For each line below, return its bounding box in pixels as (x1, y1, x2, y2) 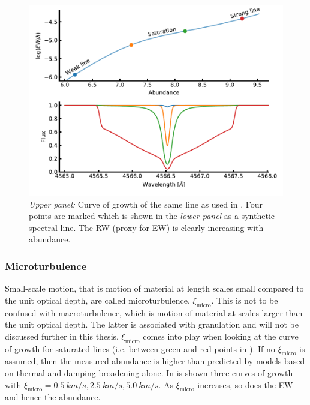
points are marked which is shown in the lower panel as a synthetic (29, 209, 275, 222)
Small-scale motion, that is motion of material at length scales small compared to (5, 282, 304, 295)
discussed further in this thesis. (5, 329, 119, 342)
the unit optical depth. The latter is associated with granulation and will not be (5, 318, 299, 331)
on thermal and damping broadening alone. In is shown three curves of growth (5, 366, 293, 379)
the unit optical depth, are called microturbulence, (5, 293, 190, 306)
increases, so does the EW (197, 378, 293, 391)
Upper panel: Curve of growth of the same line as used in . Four (29, 197, 263, 210)
